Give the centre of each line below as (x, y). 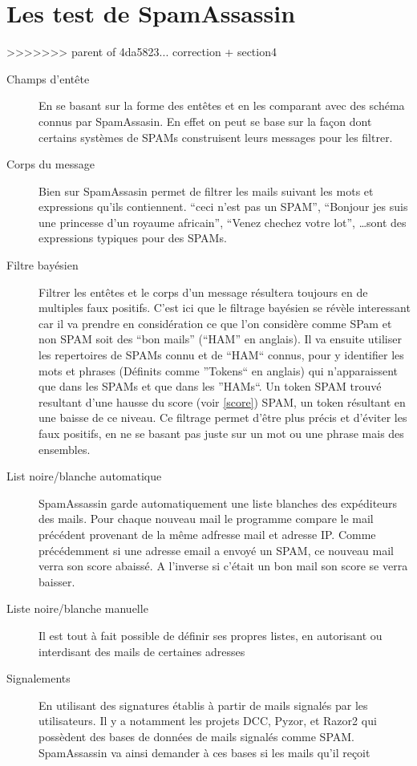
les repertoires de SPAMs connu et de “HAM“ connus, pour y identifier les (221, 355)
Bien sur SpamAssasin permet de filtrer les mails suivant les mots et (206, 190)
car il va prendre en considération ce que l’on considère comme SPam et (215, 323)
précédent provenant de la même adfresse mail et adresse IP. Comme (207, 534)
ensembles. (65, 449)
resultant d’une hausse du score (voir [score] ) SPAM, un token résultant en (222, 401)
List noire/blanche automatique (84, 476)
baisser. (57, 581)
